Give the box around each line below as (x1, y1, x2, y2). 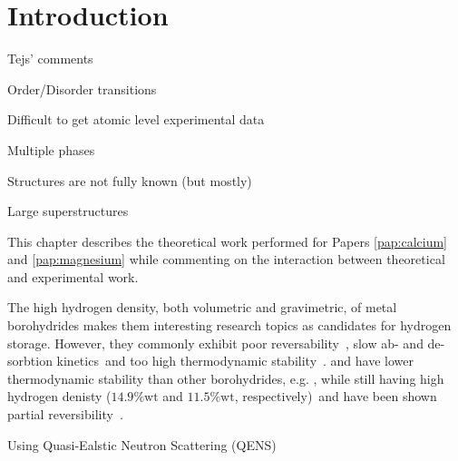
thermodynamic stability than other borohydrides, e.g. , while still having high (7, 368, 444, 387)
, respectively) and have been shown (234, 387, 437, 406)
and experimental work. (7, 267, 139, 286)
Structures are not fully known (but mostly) (7, 171, 252, 190)
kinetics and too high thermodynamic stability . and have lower (56, 351, 414, 370)
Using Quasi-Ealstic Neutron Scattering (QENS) (7, 435, 277, 454)
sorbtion (7, 351, 53, 370)
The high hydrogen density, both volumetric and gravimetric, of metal (7, 298, 397, 317)
